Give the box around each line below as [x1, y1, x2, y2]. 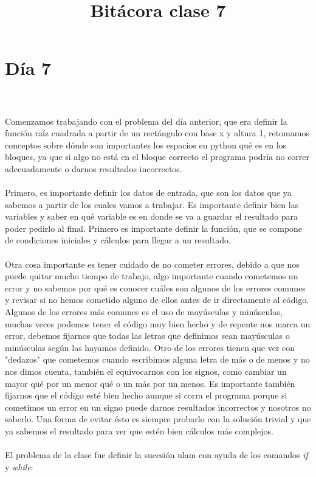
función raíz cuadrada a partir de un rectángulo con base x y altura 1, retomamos [5, 127, 309, 139]
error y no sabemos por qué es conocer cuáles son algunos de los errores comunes [5, 281, 306, 294]
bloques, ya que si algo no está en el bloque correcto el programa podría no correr [5, 150, 310, 163]
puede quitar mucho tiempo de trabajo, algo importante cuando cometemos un [5, 270, 298, 282]
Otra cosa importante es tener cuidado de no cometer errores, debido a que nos [5, 257, 300, 270]
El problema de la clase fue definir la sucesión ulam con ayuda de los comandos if [5, 448, 308, 461]
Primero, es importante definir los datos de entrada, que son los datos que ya [5, 186, 292, 199]
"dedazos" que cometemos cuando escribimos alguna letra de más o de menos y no [5, 353, 310, 366]
